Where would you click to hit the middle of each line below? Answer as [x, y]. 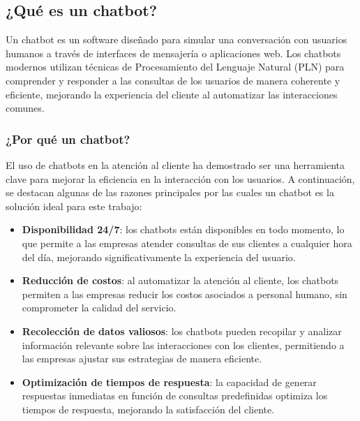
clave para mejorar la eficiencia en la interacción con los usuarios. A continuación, [180, 178]
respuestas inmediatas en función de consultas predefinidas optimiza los [175, 396]
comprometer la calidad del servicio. [99, 308]
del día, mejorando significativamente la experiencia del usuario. [159, 257]
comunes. [25, 108]
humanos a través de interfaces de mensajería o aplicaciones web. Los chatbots [173, 53]
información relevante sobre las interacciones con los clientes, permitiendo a [183, 345]
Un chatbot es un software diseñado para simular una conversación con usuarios [177, 39]
